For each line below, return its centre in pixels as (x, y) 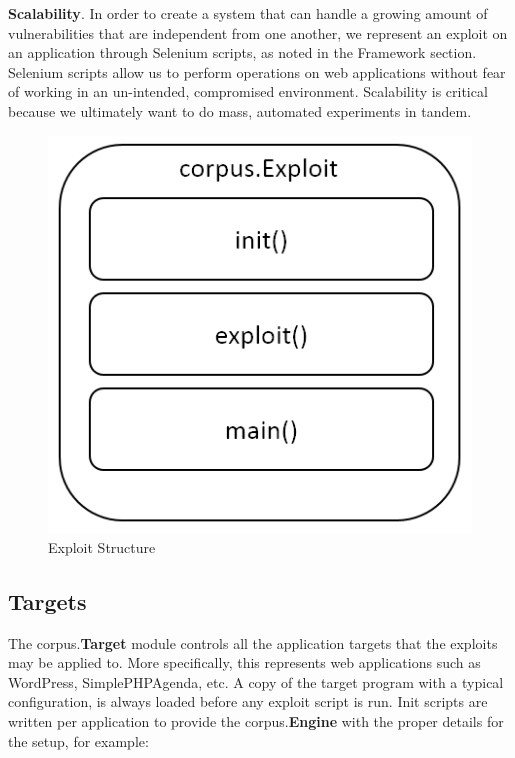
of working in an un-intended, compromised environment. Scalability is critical (248, 91)
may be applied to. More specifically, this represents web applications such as (244, 662)
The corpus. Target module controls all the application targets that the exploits (253, 642)
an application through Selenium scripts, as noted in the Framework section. (242, 52)
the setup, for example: (78, 740)
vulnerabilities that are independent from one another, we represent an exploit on (258, 32)
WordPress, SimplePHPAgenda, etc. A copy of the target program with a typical (256, 681)
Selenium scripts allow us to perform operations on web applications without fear (257, 71)
